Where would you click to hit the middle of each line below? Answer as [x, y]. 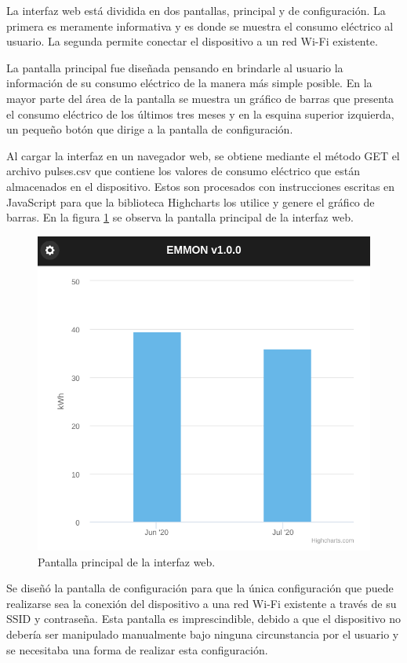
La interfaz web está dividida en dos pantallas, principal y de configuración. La [196, 10]
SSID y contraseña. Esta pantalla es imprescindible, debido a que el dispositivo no [204, 619]
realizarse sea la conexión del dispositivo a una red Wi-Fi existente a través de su [202, 603]
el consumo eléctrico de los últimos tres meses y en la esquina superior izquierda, [200, 114]
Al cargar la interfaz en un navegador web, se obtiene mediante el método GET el [203, 155]
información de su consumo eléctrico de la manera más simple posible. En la [189, 83]
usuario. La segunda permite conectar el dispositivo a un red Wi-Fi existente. [192, 41]
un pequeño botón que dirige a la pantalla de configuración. [150, 129]
